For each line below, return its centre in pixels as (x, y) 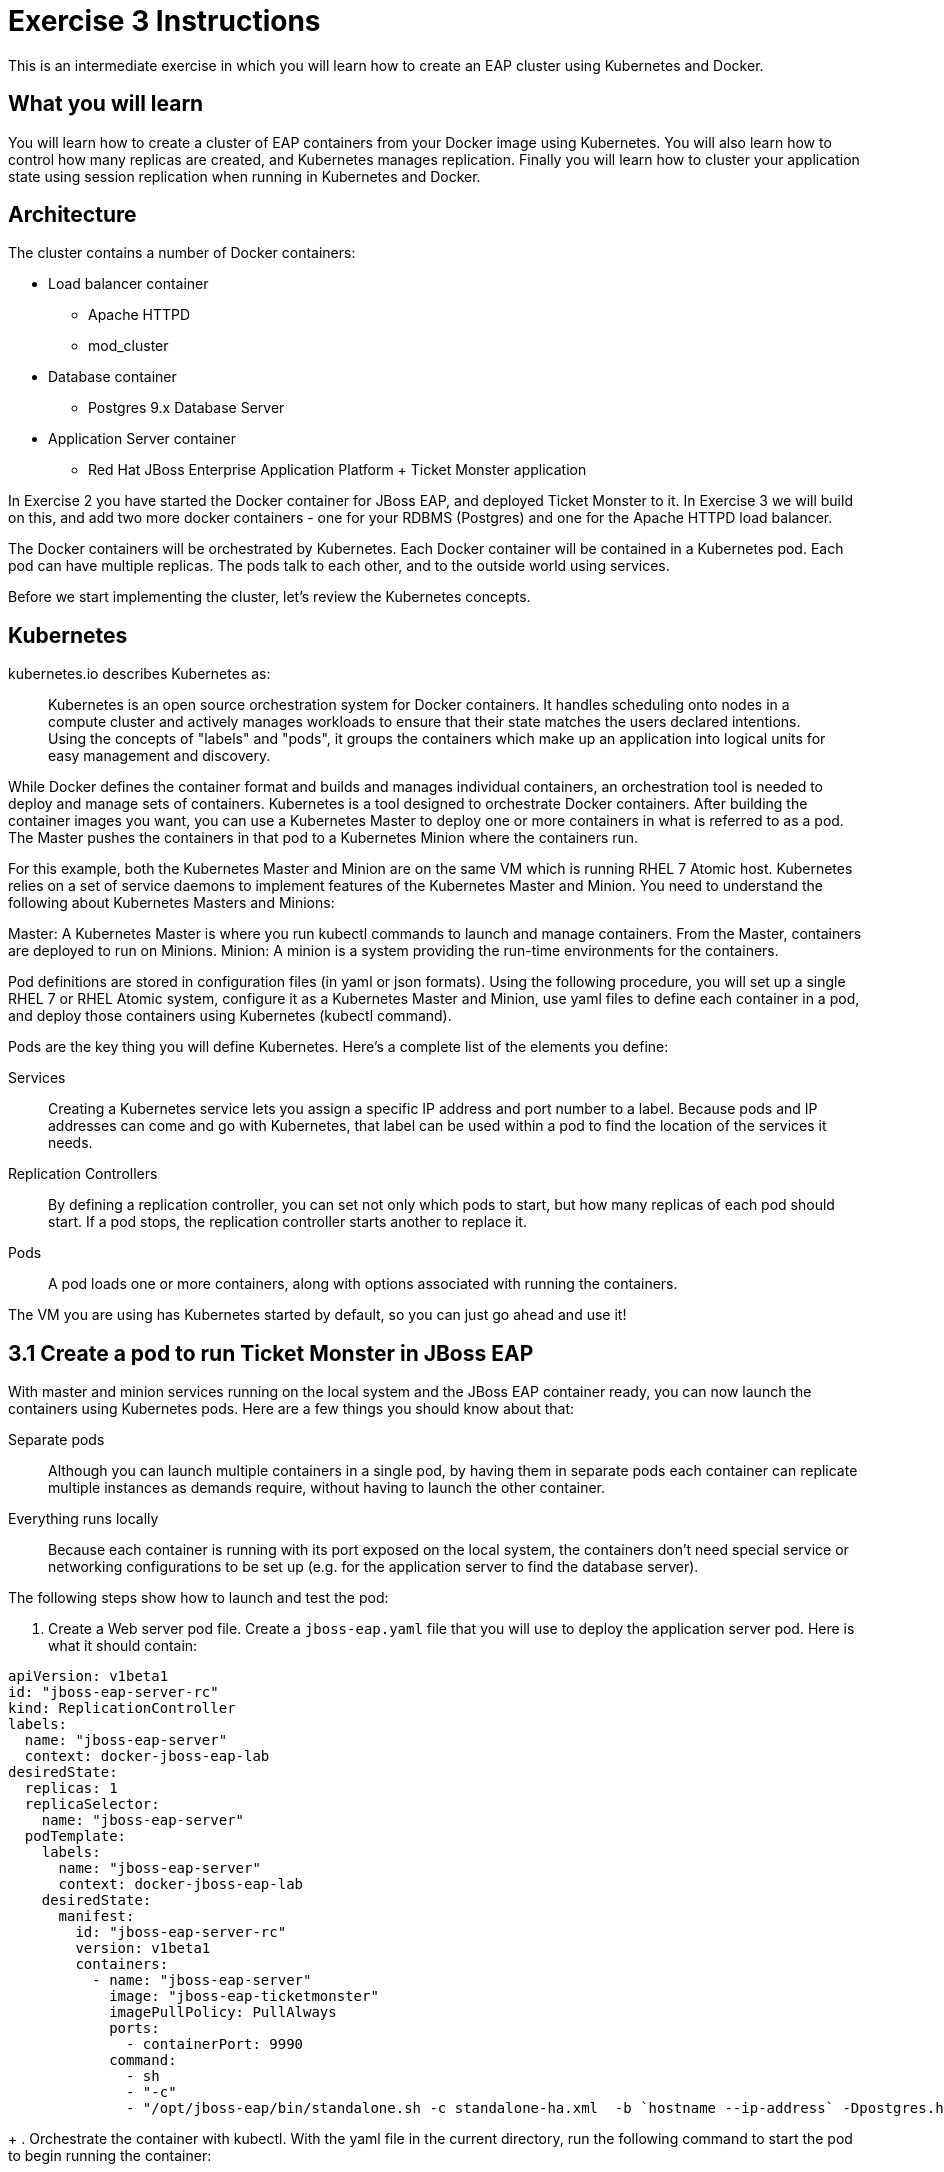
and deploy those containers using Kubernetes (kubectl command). (230, 1016)
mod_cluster (128, 346)
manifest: (96, 1916)
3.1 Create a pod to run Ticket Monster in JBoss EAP (271, 1353)
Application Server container (142, 439)
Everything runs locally (83, 1519)
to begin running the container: (110, 2156)
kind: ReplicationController (122, 1708)
